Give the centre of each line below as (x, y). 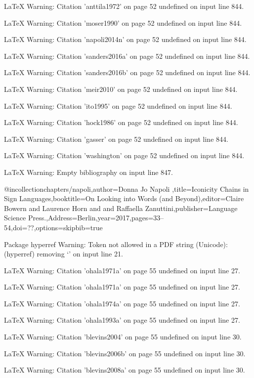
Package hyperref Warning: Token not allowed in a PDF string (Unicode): (116, 244)
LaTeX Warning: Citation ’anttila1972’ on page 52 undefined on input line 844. (124, 6)
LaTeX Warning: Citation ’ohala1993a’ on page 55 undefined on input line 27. (122, 320)
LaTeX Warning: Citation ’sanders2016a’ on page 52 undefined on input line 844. (127, 56)
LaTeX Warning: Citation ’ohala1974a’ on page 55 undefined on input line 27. (122, 303)
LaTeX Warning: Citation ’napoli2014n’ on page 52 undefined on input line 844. (125, 39)
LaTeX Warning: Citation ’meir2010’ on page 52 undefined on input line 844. (121, 89)
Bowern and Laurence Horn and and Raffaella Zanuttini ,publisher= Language (121, 208)
